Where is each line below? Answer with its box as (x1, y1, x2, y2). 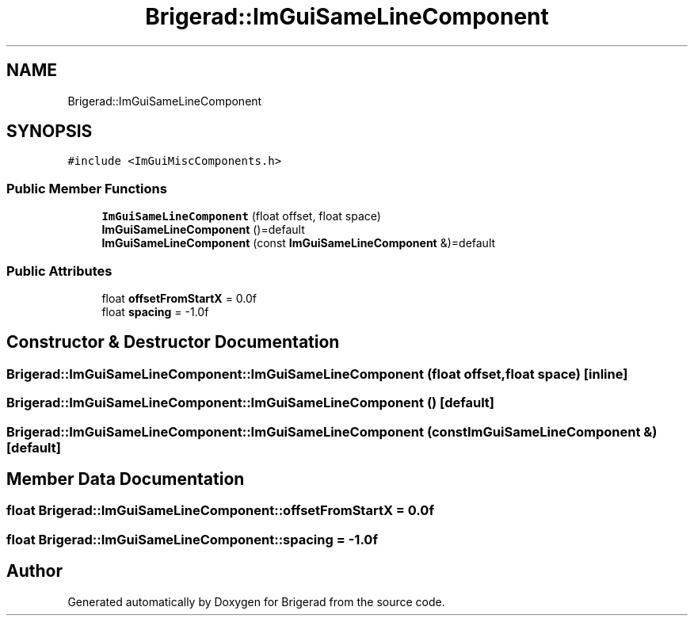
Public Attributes (6, 262, 112, 279)
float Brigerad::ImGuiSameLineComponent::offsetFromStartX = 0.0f (6, 502, 434, 519)
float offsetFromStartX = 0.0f (101, 291, 257, 305)
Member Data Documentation (6, 468, 245, 489)
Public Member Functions (6, 180, 167, 197)
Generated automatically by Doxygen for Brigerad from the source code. (67, 594, 445, 609)
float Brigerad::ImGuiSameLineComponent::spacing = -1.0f (6, 531, 378, 548)
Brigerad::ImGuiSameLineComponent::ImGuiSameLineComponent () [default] (6, 395, 494, 411)
